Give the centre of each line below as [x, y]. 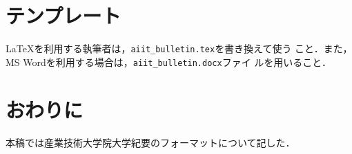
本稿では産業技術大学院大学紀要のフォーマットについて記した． [150, 142]
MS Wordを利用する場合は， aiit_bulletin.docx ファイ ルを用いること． [168, 62]
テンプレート [63, 15]
